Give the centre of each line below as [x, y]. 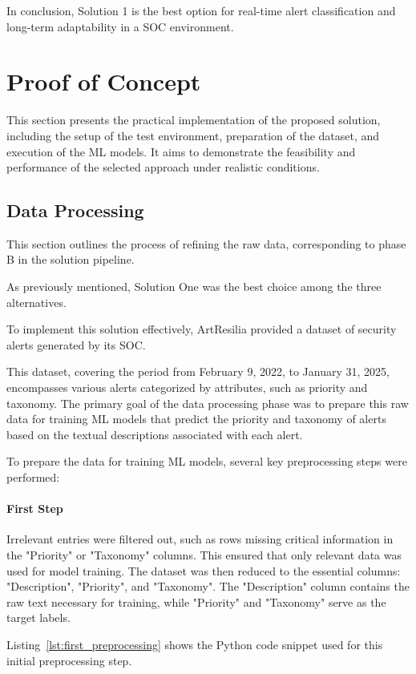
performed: [33, 477]
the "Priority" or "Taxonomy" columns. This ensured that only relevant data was [204, 555]
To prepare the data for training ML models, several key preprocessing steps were [207, 461]
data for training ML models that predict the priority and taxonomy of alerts [196, 419]
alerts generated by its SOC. [76, 344]
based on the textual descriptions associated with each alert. [155, 434]
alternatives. [36, 302]
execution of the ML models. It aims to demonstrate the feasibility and [181, 151]
